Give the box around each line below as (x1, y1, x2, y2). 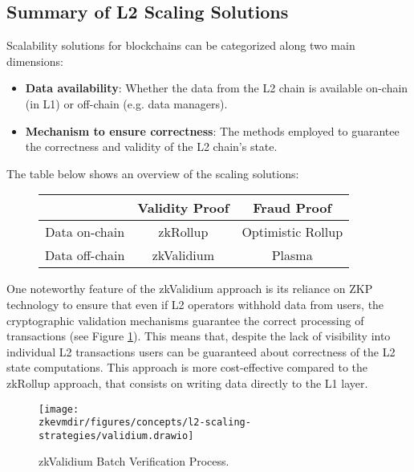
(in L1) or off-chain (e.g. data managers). (25, 95, 228, 112)
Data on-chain (45, 222, 125, 242)
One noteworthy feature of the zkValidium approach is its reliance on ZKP (6, 280, 373, 297)
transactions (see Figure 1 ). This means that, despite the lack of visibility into (6, 328, 391, 344)
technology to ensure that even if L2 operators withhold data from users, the (6, 295, 384, 312)
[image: (39, 403, 79, 415)
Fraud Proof (253, 198, 332, 218)
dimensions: (6, 52, 63, 69)
